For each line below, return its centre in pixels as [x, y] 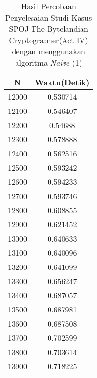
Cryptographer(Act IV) [48, 40]
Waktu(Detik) [62, 82]
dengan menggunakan [48, 51]
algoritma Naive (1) [48, 62]
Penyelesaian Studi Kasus [49, 17]
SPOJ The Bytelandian [48, 29]
